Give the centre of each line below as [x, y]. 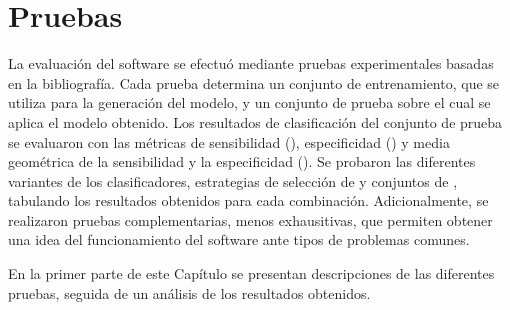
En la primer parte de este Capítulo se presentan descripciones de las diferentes [251, 273]
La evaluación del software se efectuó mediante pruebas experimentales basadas [251, 63]
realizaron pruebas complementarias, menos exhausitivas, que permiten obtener [250, 219]
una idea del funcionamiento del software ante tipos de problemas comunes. [239, 239]
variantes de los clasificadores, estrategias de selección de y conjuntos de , [233, 180]
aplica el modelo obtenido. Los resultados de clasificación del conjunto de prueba [255, 121]
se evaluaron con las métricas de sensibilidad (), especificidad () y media [229, 141]
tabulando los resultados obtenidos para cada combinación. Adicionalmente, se [248, 200]
